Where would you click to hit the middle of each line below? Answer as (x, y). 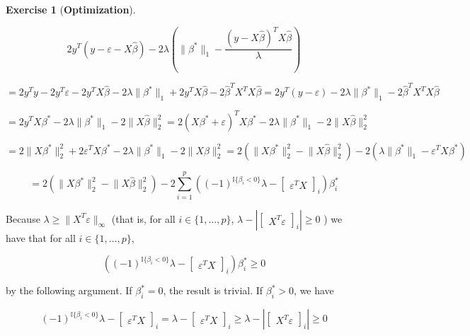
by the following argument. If (69, 290)
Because (23, 218)
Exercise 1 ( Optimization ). (71, 9)
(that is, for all (143, 218)
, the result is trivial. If (213, 290)
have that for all (41, 237)
